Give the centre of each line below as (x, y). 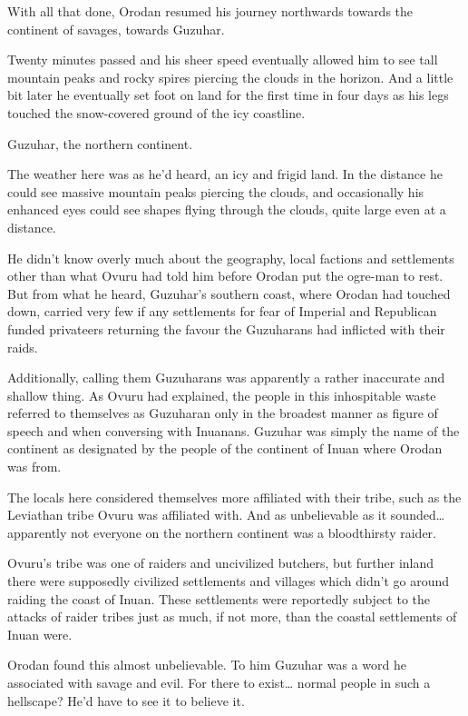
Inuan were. (40, 634)
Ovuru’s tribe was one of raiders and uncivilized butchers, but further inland (221, 563)
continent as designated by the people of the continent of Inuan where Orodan (225, 448)
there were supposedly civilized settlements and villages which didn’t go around (229, 581)
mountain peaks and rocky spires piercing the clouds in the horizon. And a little (230, 77)
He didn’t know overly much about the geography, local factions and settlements (231, 258)
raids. (23, 347)
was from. (34, 467)
